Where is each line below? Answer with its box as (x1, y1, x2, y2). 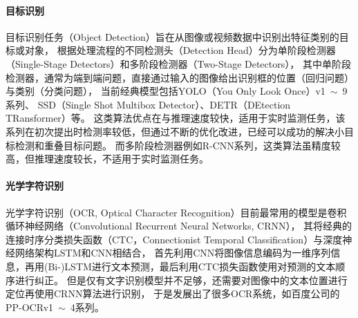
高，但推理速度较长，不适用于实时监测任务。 (6, 151, 209, 166)
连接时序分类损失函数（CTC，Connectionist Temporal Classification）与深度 (6, 232, 343, 246)
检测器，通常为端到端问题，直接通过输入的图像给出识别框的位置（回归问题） (6, 70, 354, 84)
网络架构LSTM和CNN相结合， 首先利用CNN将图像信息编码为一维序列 (15, 245, 331, 260)
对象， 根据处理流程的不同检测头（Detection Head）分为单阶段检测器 (24, 43, 336, 57)
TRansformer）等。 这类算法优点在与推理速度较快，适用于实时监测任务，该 (6, 111, 346, 125)
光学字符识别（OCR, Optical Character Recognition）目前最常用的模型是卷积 (6, 205, 347, 219)
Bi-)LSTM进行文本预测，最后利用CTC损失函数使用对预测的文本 (48, 259, 336, 273)
